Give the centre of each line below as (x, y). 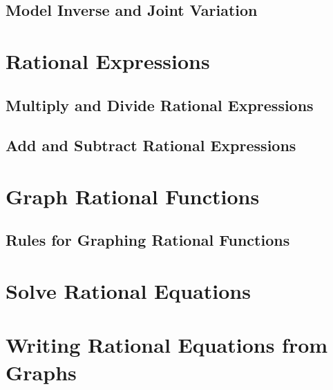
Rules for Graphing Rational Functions (148, 240)
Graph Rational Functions (133, 196)
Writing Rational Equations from (167, 345)
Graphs (41, 372)
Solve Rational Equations (128, 291)
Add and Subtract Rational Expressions (151, 145)
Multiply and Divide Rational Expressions (160, 105)
